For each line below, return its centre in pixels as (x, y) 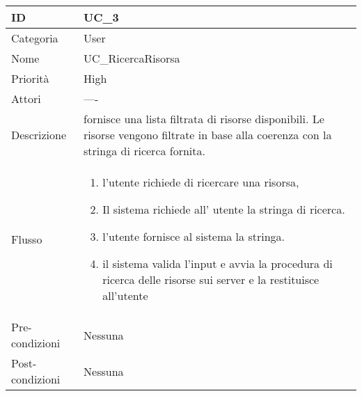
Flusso (27, 239)
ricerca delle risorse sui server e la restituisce (211, 279)
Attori (26, 98)
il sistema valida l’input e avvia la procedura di (218, 263)
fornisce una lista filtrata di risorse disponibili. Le (204, 119)
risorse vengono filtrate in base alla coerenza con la (208, 135)
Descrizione (39, 135)
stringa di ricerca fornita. (144, 151)
